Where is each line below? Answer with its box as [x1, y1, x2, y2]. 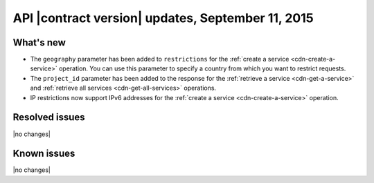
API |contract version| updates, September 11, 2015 [12, 10, 314, 26]
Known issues [12, 148, 75, 160]
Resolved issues [12, 111, 86, 124]
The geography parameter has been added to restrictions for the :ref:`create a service [30, 55, 290, 64]
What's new [12, 37, 66, 48]
